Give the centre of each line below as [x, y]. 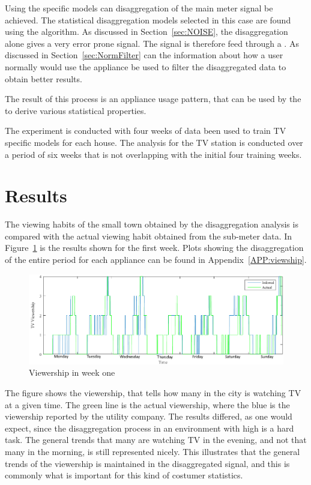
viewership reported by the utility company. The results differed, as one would [149, 416]
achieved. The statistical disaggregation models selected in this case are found [148, 20]
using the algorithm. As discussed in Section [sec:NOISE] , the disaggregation [146, 32]
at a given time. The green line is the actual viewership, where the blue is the [147, 404]
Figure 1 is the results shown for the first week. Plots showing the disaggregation [154, 248]
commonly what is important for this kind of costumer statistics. [124, 475]
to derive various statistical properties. [76, 110]
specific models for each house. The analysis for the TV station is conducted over [154, 142]
